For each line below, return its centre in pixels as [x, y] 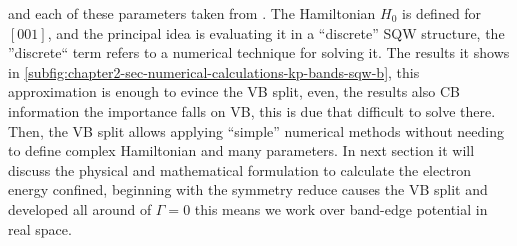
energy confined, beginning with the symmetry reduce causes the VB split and [248, 189]
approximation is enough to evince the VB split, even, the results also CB [234, 91]
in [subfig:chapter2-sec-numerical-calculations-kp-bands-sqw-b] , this [214, 71]
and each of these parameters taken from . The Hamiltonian [192, 13]
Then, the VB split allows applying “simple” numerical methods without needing [256, 130]
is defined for [442, 13]
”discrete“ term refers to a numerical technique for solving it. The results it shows [259, 52]
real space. [40, 228]
